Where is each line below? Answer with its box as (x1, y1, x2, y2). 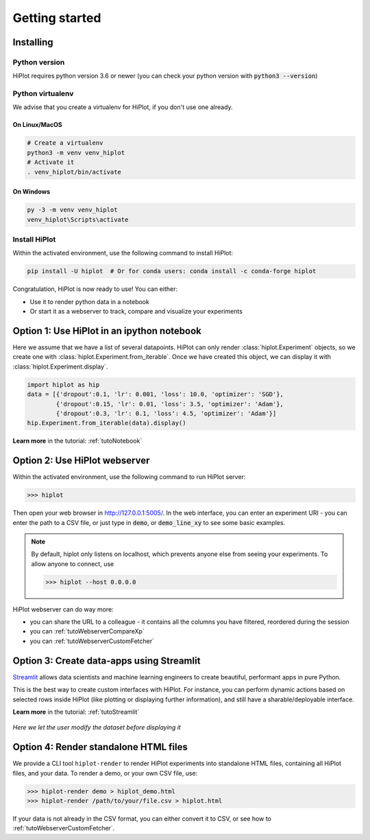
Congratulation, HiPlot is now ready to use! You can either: (12, 285, 178, 293)
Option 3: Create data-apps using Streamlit (12, 655, 201, 666)
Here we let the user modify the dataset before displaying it (12, 723, 181, 732)
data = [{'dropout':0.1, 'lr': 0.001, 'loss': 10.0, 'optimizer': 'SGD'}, (27, 390, 284, 398)
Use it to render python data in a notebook (29, 297, 150, 305)
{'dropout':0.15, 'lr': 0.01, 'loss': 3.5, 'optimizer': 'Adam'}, (56, 400, 284, 408)
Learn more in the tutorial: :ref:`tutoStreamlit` (12, 708, 140, 716)
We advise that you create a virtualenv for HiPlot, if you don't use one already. (12, 103, 233, 111)
